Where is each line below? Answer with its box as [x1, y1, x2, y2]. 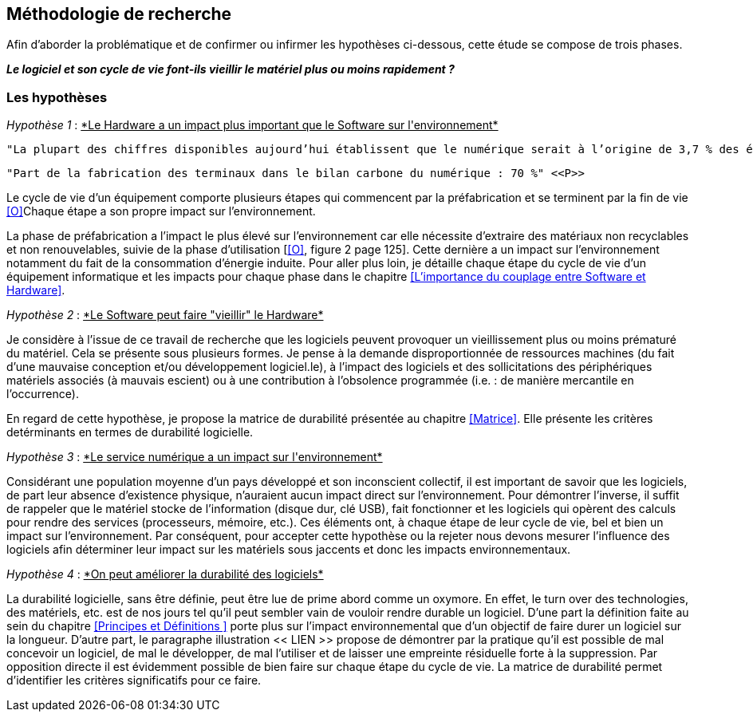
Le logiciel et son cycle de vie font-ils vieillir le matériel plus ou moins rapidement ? [6, 62, 455, 77]
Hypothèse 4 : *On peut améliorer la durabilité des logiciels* [6, 567, 324, 582]
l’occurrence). [6, 387, 79, 401]
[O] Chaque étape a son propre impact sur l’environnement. [6, 204, 316, 219]
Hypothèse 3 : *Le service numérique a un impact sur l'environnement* [6, 450, 383, 464]
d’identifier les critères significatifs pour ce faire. [6, 673, 262, 688]
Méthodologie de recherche [6, 4, 232, 24]
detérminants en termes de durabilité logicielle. [6, 425, 254, 440]
